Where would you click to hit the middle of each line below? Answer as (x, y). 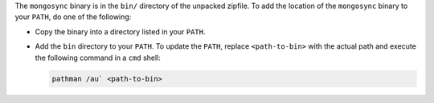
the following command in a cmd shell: (98, 57)
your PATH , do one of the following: (73, 17)
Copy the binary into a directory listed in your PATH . (120, 31)
